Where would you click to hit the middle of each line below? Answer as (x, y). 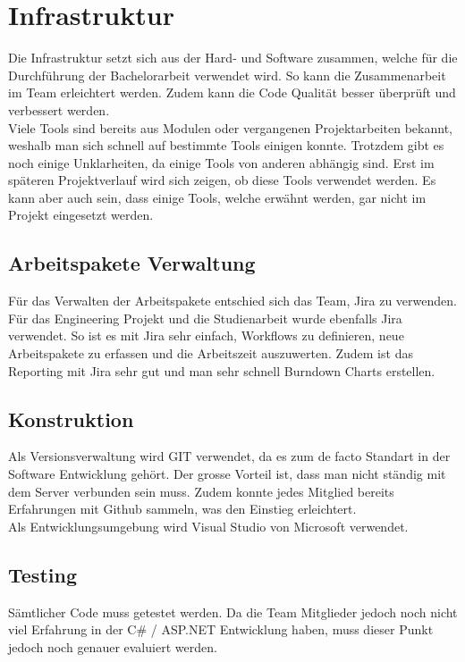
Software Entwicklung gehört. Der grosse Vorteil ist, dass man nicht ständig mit (227, 474)
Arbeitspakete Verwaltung (132, 263)
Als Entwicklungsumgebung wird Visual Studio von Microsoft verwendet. (208, 526)
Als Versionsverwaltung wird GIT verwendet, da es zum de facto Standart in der (229, 456)
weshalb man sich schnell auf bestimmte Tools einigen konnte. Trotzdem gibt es (226, 145)
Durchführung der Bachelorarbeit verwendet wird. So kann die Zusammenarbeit (227, 75)
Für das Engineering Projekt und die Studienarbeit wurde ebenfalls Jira (205, 318)
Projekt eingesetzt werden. (81, 215)
